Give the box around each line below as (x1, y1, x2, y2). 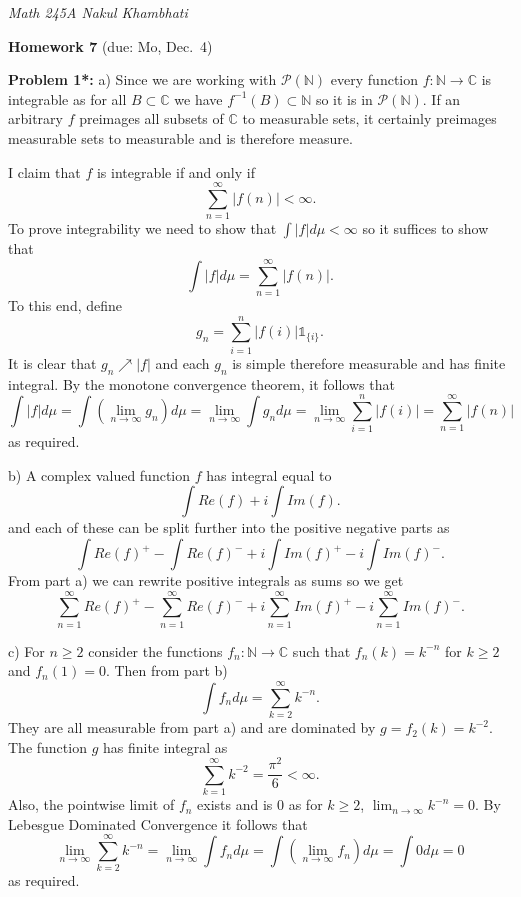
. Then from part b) (105, 660, 228, 681)
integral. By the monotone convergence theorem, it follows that (8, 373, 395, 394)
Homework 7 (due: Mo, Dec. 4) (8, 35, 213, 56)
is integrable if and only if (96, 161, 255, 182)
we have (174, 88, 223, 109)
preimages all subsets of (79, 108, 224, 129)
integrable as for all (8, 88, 127, 109)
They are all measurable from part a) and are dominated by (8, 717, 376, 738)
